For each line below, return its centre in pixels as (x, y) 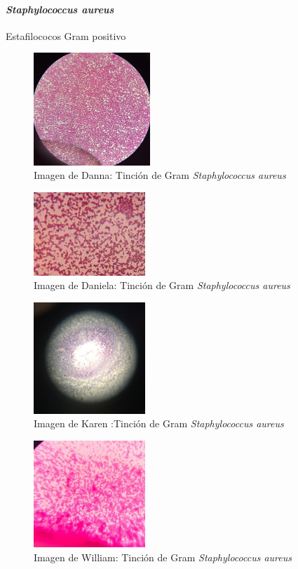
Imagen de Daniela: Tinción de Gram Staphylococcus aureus (162, 285)
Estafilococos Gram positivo (66, 35)
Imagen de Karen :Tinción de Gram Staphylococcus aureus (159, 423)
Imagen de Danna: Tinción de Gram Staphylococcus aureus (160, 175)
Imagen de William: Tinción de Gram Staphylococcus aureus (163, 557)
